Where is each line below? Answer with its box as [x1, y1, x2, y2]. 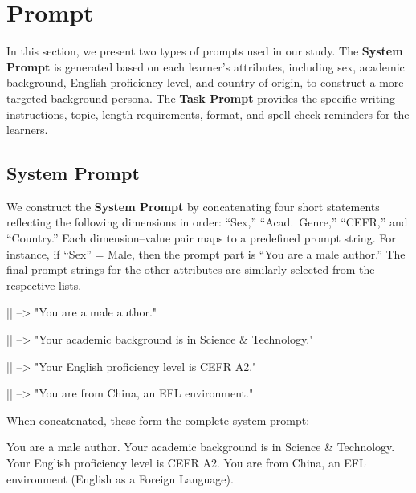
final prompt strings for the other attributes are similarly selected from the [6, 261, 375, 278]
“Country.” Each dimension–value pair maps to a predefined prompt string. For [6, 230, 396, 246]
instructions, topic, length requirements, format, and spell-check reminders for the [6, 105, 410, 122]
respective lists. [6, 276, 82, 293]
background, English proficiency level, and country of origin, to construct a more [6, 74, 404, 91]
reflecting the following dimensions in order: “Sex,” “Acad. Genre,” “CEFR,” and [6, 214, 408, 230]
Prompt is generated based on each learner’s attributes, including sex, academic [6, 58, 405, 75]
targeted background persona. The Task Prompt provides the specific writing [6, 89, 395, 106]
